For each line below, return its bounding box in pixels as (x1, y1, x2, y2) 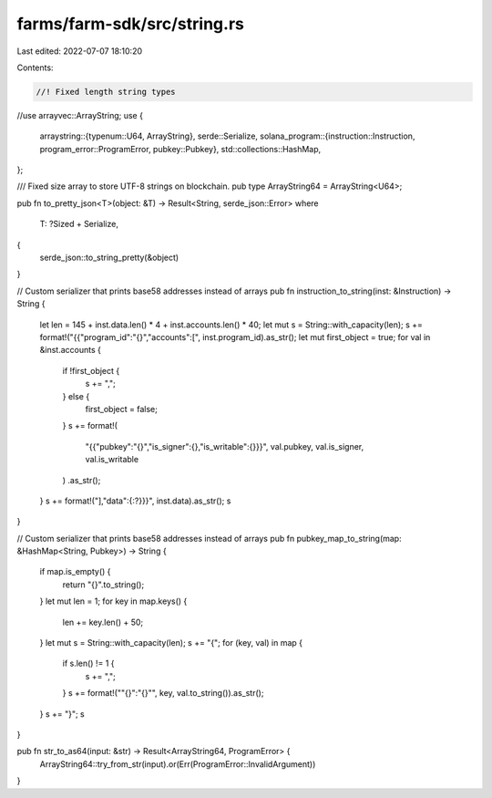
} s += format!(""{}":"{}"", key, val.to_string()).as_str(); (62, 688, 264, 699)
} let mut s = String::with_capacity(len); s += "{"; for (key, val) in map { (39, 637, 303, 648)
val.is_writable (85, 454, 139, 465)
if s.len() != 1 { (62, 658, 115, 669)
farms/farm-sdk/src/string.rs (16, 14, 245, 34)
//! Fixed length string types (36, 87, 177, 97)
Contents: (16, 62, 54, 73)
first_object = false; (85, 403, 159, 414)
